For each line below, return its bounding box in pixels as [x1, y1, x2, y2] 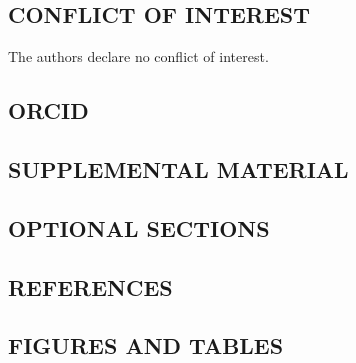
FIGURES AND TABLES [8, 330, 284, 361]
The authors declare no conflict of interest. [8, 46, 269, 67]
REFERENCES [8, 271, 173, 302]
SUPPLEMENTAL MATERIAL [8, 153, 349, 184]
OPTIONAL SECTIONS [8, 212, 270, 243]
